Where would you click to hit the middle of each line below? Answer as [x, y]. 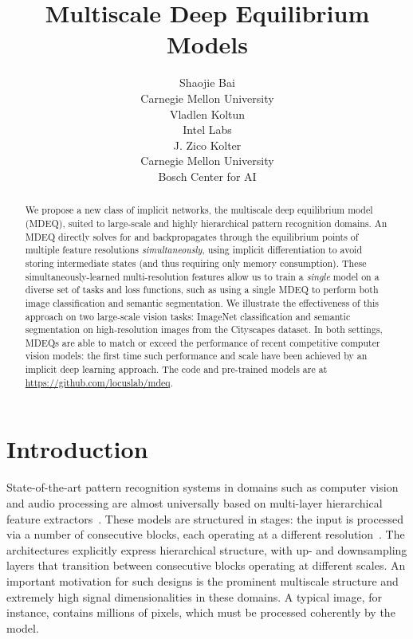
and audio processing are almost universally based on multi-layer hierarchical [195, 502]
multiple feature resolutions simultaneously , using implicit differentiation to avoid [193, 250]
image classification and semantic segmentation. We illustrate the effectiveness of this [202, 302]
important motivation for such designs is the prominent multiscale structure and [203, 580]
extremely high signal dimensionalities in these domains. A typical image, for [195, 596]
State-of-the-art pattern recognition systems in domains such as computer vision [203, 487]
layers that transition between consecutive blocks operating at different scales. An [206, 565]
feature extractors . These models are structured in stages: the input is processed [205, 518]
